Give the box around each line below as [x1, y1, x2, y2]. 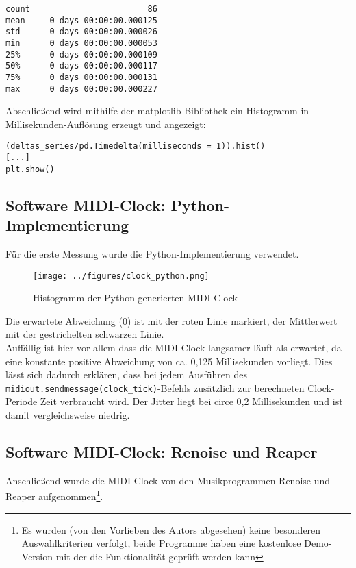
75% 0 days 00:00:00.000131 [5, 72, 157, 82]
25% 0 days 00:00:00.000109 [5, 49, 157, 60]
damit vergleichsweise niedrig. [5, 408, 130, 422]
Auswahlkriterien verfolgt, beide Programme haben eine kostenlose [21, 536, 301, 550]
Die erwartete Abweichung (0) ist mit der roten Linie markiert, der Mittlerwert [5, 313, 338, 328]
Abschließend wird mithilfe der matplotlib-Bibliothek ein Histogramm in [5, 103, 309, 118]
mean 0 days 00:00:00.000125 [5, 15, 157, 25]
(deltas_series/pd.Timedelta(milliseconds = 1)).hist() [5, 141, 266, 151]
